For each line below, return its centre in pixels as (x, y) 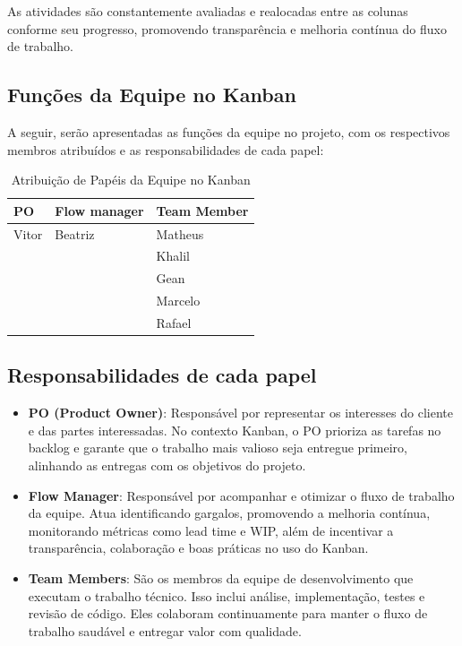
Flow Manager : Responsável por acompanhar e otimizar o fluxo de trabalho (241, 495)
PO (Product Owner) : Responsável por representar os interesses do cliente (240, 413)
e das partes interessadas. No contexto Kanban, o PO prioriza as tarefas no (235, 430)
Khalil (173, 256)
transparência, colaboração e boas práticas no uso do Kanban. (198, 548)
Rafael (174, 322)
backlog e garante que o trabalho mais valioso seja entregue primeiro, (218, 448)
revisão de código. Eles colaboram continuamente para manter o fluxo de (228, 613)
